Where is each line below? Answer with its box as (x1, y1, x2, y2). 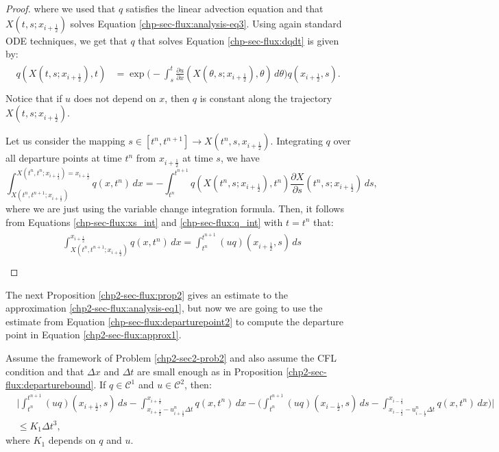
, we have (220, 151, 260, 165)
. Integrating (270, 134, 323, 148)
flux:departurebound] (5, 377, 94, 392)
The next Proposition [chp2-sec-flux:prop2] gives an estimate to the (5, 287, 289, 301)
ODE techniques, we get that (5, 33, 127, 47)
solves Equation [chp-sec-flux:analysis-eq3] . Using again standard (70, 16, 342, 30)
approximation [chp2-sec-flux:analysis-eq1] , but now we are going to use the (5, 301, 323, 315)
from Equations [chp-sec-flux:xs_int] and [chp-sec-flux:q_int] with (5, 214, 283, 229)
